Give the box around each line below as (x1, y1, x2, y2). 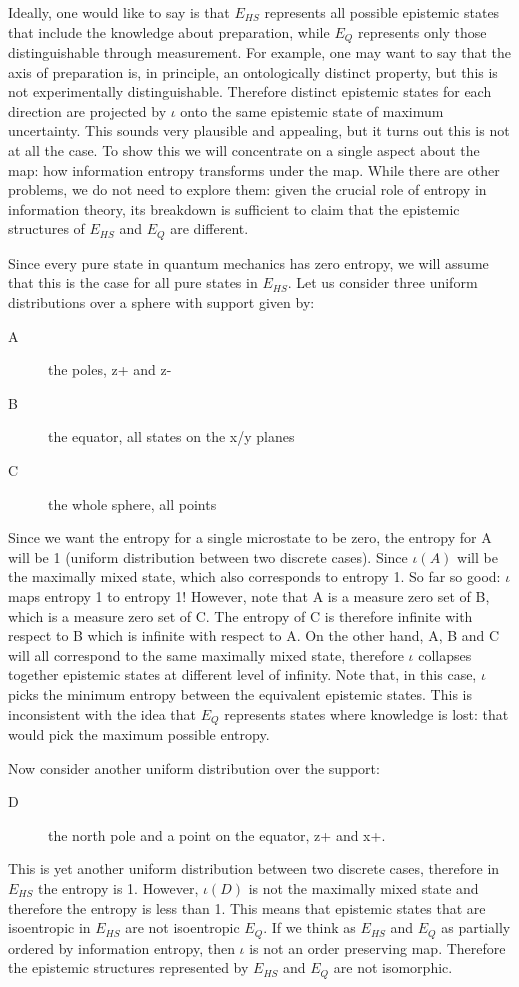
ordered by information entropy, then (8, 937, 235, 958)
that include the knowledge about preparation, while (8, 21, 330, 42)
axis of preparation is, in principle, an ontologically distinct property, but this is (8, 61, 498, 82)
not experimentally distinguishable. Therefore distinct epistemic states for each (8, 81, 492, 102)
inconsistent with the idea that (8, 703, 196, 724)
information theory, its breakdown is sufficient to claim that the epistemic (8, 198, 460, 219)
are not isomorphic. (333, 957, 453, 978)
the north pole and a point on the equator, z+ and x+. (48, 824, 386, 845)
